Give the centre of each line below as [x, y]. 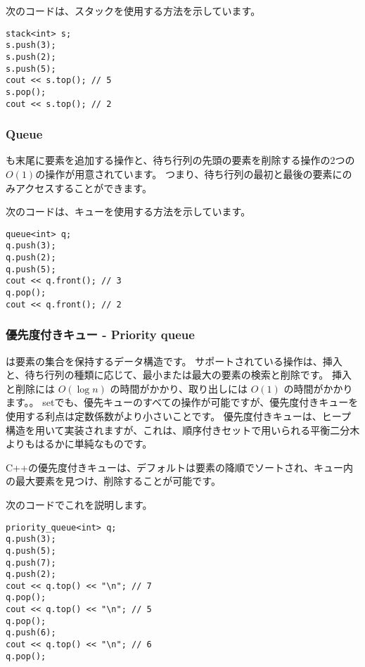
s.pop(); [26, 92]
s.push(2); [31, 57]
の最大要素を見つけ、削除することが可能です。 [113, 481]
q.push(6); [31, 633]
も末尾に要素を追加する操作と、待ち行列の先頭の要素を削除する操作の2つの [180, 160]
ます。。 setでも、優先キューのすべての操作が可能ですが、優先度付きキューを [182, 402]
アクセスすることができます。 [83, 188]
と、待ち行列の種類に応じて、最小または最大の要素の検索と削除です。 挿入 [179, 375]
